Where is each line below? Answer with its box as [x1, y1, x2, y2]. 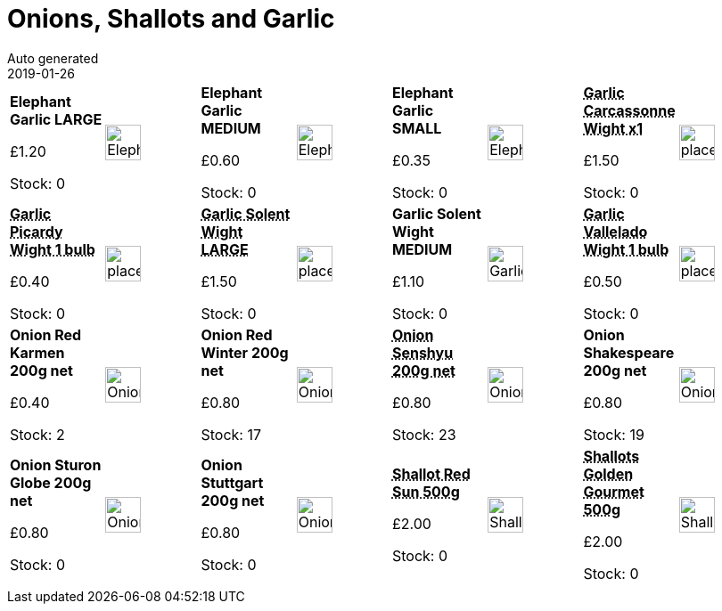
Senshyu [391, 343, 454, 362]
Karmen [10, 343, 65, 362]
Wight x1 [583, 118, 644, 137]
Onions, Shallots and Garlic [7, 4, 335, 34]
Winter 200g [201, 343, 289, 362]
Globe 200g [10, 473, 92, 492]
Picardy [10, 222, 63, 240]
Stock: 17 [201, 425, 261, 444]
